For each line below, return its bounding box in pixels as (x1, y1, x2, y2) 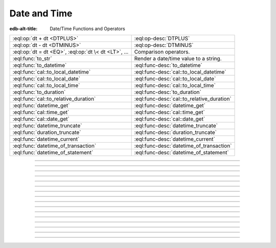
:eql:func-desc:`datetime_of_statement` (134, 149, 229, 156)
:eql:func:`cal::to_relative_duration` (12, 95, 96, 102)
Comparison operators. (134, 48, 190, 55)
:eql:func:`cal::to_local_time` (12, 82, 80, 89)
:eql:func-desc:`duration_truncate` (134, 128, 217, 136)
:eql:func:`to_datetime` (12, 61, 67, 69)
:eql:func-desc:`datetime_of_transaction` (134, 142, 232, 149)
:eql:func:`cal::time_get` (12, 108, 70, 116)
